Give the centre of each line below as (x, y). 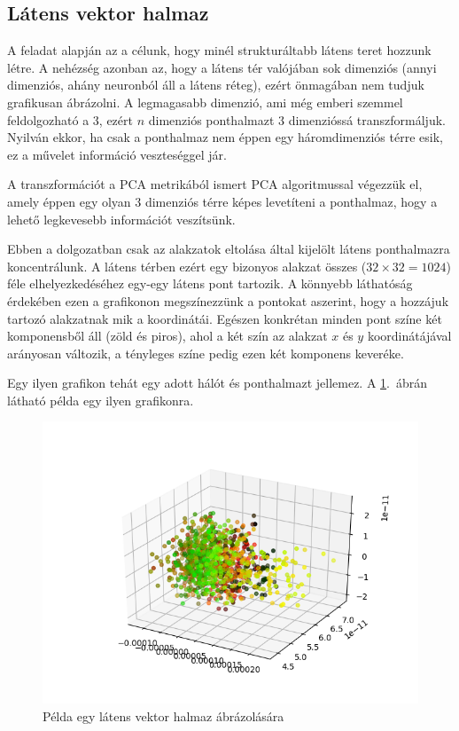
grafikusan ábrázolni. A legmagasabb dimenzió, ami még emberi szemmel (205, 102)
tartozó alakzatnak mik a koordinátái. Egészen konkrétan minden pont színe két (225, 318)
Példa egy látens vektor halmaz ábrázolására (163, 716)
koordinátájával (409, 336)
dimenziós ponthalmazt (211, 119)
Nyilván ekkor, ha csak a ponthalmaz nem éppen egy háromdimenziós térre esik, (225, 137)
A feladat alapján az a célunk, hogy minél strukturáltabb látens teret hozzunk (219, 50)
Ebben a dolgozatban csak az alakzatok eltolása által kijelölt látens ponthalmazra (229, 249)
